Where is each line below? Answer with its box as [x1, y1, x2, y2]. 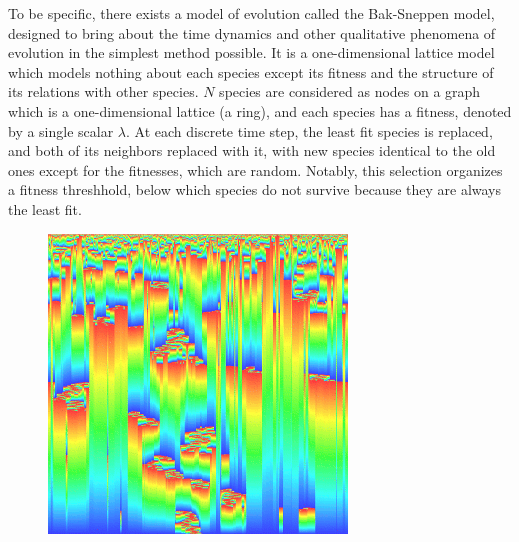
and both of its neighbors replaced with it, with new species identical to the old [8, 140, 496, 161]
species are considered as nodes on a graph [219, 81, 481, 102]
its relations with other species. [8, 81, 199, 102]
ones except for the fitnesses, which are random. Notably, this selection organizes [8, 159, 503, 180]
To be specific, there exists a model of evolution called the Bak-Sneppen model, [8, 3, 495, 23]
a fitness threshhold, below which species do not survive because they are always [8, 179, 502, 200]
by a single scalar [8, 120, 114, 141]
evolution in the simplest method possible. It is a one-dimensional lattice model [8, 42, 495, 63]
